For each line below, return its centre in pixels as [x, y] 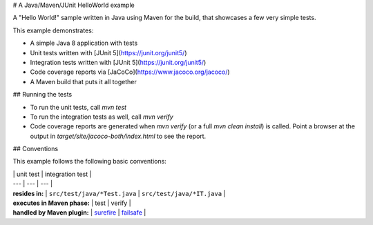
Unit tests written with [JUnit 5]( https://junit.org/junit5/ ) [108, 52]
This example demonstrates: [53, 30]
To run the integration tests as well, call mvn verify [102, 117]
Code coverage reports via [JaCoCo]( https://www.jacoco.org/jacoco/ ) [130, 72]
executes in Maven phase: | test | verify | [72, 203]
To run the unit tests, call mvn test [78, 107]
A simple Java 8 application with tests [84, 43]
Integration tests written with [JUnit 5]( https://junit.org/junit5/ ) [118, 62]
